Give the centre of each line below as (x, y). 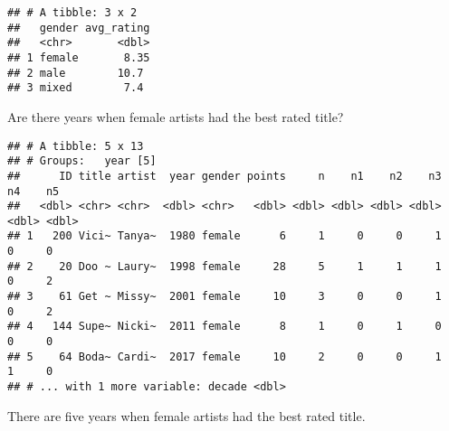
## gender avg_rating (79, 28)
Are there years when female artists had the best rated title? (176, 116)
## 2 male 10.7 (76, 73)
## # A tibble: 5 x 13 (76, 146)
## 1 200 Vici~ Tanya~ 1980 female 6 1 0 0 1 (224, 236)
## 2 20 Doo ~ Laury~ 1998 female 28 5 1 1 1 (224, 266)
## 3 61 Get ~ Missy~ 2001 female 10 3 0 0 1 (224, 297)
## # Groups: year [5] (82, 161)
